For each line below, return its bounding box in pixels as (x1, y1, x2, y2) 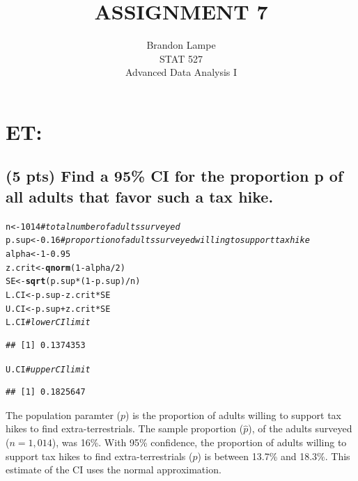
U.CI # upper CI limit (6, 364, 91, 374)
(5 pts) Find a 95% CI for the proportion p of (6, 165, 343, 187)
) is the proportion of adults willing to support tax (125, 407, 342, 422)
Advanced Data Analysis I (125, 65, 238, 79)
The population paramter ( (6, 407, 120, 422)
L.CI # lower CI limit (6, 317, 91, 328)
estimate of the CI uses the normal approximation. (6, 462, 221, 477)
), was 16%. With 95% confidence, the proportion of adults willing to (52, 434, 347, 449)
